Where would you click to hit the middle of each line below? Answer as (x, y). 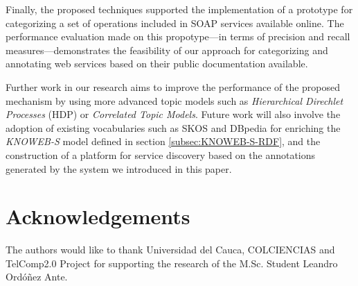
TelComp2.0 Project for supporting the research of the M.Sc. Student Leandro (172, 263)
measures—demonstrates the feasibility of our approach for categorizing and (167, 50)
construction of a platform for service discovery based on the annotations (161, 154)
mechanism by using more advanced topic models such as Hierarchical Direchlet (174, 100)
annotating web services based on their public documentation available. (157, 64)
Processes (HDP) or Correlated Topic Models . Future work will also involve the (173, 114)
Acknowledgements (98, 216)
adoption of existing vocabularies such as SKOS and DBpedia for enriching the (173, 127)
